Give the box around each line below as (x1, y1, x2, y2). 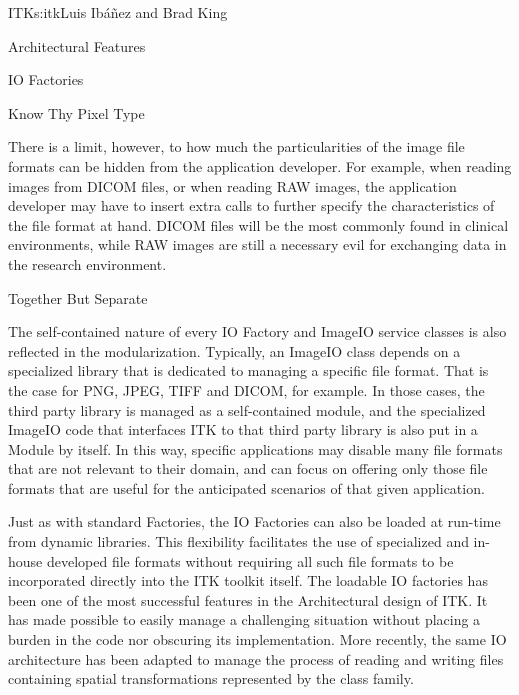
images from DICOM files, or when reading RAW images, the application (8, 175, 457, 196)
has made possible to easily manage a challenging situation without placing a (8, 609, 481, 630)
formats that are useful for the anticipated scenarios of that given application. (8, 477, 485, 498)
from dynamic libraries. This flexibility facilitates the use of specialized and (8, 531, 469, 552)
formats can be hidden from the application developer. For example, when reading (8, 155, 512, 176)
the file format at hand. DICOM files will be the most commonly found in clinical (8, 214, 509, 235)
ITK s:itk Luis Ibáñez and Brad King (8, 2, 228, 22)
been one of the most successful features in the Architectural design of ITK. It (8, 589, 488, 610)
